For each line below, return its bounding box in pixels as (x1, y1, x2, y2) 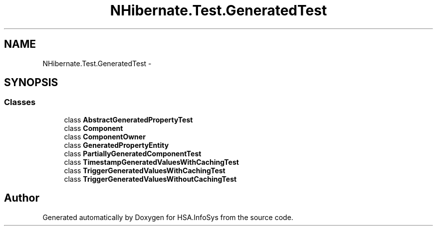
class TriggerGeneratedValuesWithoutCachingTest (64, 174, 237, 183)
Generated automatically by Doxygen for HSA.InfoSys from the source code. (42, 213, 293, 222)
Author (4, 192, 39, 205)
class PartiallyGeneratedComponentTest (64, 149, 202, 158)
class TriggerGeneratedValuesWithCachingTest (64, 166, 225, 175)
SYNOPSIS (4, 76, 58, 89)
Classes (4, 97, 36, 108)
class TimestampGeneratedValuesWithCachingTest (64, 157, 239, 166)
